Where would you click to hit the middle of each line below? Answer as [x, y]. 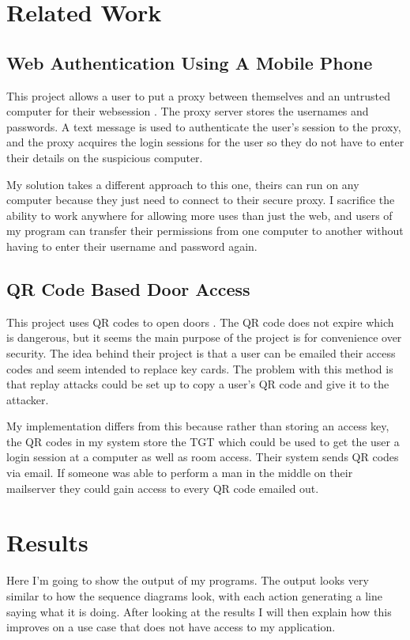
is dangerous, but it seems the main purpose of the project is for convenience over [204, 337]
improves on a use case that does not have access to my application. [171, 627]
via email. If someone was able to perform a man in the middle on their [180, 473]
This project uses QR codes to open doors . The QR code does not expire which [200, 322]
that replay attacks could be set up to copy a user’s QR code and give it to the [198, 384]
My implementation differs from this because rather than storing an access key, [198, 426]
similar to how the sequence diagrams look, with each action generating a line [194, 595]
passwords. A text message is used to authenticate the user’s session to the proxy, [204, 126]
